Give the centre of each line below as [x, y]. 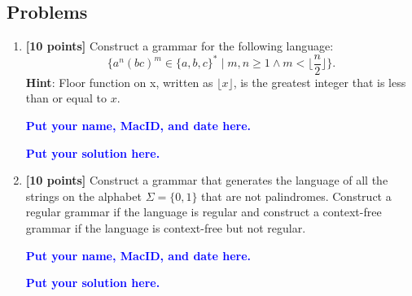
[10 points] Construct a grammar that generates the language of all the [207, 180]
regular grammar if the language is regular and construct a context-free [204, 212]
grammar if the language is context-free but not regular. [166, 228]
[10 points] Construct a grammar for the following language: [180, 46]
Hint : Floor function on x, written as [119, 82]
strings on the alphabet [83, 196]
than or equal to [66, 98]
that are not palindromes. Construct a [296, 196]
